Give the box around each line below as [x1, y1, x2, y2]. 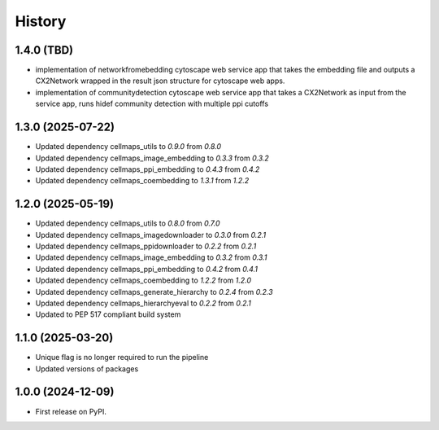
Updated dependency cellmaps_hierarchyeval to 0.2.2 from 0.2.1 [35, 298, 251, 308]
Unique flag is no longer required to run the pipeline [35, 353, 209, 362]
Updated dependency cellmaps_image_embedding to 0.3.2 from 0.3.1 [35, 252, 267, 262]
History [15, 12, 67, 30]
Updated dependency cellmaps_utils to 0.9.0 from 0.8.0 [35, 142, 221, 151]
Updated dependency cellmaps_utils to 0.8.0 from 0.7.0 [35, 218, 220, 228]
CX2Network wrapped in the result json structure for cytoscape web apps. [35, 76, 285, 86]
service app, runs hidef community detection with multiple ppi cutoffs [35, 99, 268, 109]
